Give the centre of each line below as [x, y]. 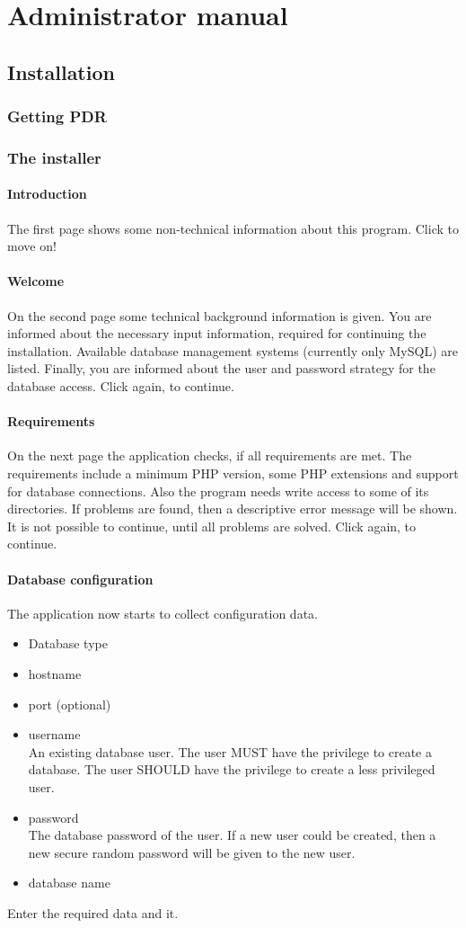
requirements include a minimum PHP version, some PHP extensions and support [233, 473]
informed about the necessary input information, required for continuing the [217, 333]
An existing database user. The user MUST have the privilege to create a [230, 751]
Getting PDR [57, 116]
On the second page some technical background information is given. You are [220, 315]
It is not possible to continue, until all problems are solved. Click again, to [212, 526]
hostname [55, 673]
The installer [54, 157]
